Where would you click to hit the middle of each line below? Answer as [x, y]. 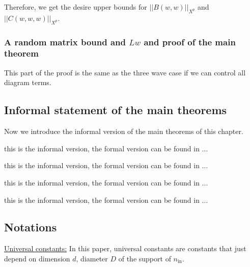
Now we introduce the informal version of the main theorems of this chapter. [124, 131]
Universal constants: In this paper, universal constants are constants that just [125, 248]
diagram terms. [28, 82]
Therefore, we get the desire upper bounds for [76, 7]
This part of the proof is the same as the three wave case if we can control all [125, 72]
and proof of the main [190, 42]
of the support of [145, 258]
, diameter [92, 258]
